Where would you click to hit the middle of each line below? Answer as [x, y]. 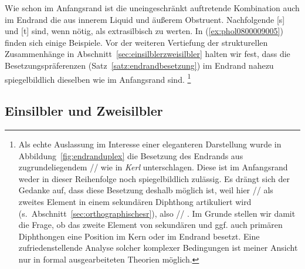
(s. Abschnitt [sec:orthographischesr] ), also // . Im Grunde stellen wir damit [157, 213]
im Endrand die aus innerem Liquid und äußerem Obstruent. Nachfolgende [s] [145, 19]
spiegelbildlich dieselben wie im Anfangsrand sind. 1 [98, 78]
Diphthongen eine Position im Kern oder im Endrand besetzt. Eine [139, 236]
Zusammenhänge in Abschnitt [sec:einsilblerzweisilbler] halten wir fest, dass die [148, 54]
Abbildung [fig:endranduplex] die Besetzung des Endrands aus [131, 155]
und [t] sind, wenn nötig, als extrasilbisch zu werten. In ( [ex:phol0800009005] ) [144, 31]
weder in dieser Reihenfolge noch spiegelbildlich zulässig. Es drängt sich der [154, 178]
